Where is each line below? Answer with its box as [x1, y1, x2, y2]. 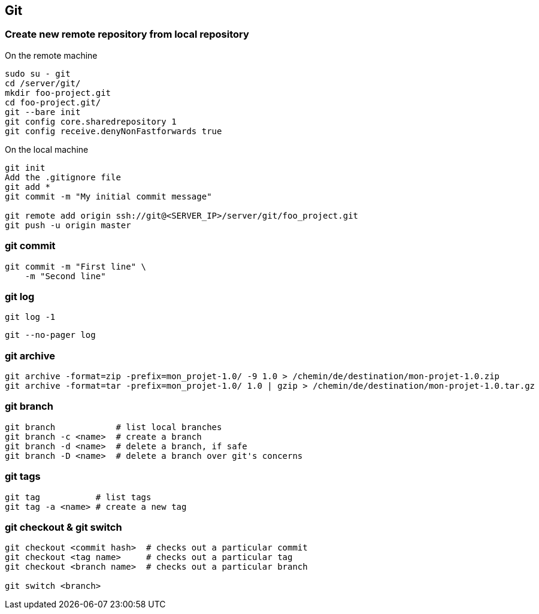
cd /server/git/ [5, 78, 81, 88]
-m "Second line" [25, 271, 106, 281]
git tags [5, 470, 41, 483]
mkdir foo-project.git [5, 87, 111, 98]
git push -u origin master [5, 220, 131, 230]
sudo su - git [5, 68, 71, 78]
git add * [5, 182, 50, 192]
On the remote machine [5, 50, 98, 61]
